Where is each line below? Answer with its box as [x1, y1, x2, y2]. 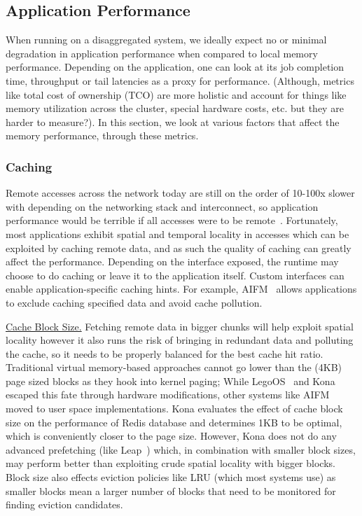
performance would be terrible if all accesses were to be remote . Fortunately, [6, 213, 338, 228]
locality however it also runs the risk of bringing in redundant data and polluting [6, 333, 354, 347]
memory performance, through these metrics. [6, 128, 199, 143]
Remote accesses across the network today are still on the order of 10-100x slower [6, 186, 355, 200]
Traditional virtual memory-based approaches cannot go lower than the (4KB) [6, 360, 342, 375]
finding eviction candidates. [6, 497, 123, 512]
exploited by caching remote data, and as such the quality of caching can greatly [6, 240, 351, 255]
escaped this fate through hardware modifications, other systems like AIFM [6, 387, 330, 402]
